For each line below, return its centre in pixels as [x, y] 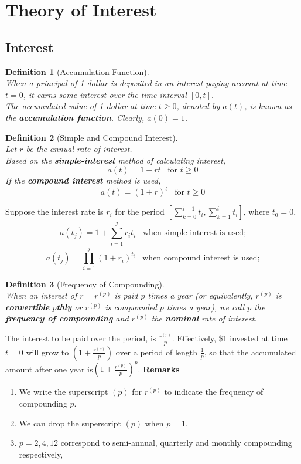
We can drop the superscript [70, 423]
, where [256, 211]
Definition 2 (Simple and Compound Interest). [92, 137]
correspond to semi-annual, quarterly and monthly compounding [176, 443]
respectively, [41, 454]
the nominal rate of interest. [204, 318]
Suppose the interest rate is [54, 211]
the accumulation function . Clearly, [75, 117]
